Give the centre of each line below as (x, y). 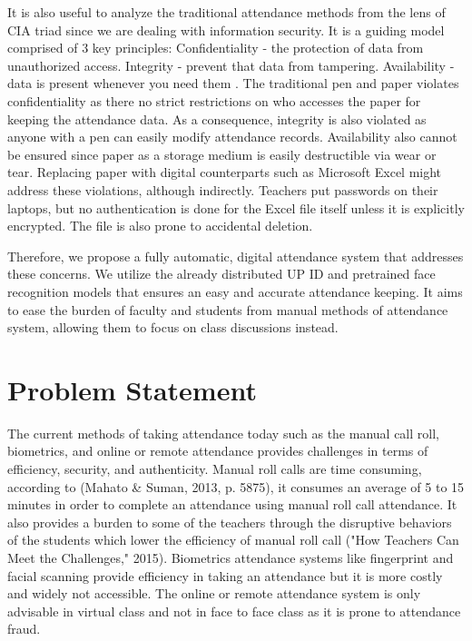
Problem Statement (132, 389)
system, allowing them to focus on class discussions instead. (173, 327)
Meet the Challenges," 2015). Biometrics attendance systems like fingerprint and (231, 557)
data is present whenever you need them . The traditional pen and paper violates (233, 83)
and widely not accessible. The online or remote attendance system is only (214, 593)
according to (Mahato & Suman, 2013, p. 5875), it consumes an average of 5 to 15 (236, 486)
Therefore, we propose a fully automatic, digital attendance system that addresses (236, 256)
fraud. (24, 629)
